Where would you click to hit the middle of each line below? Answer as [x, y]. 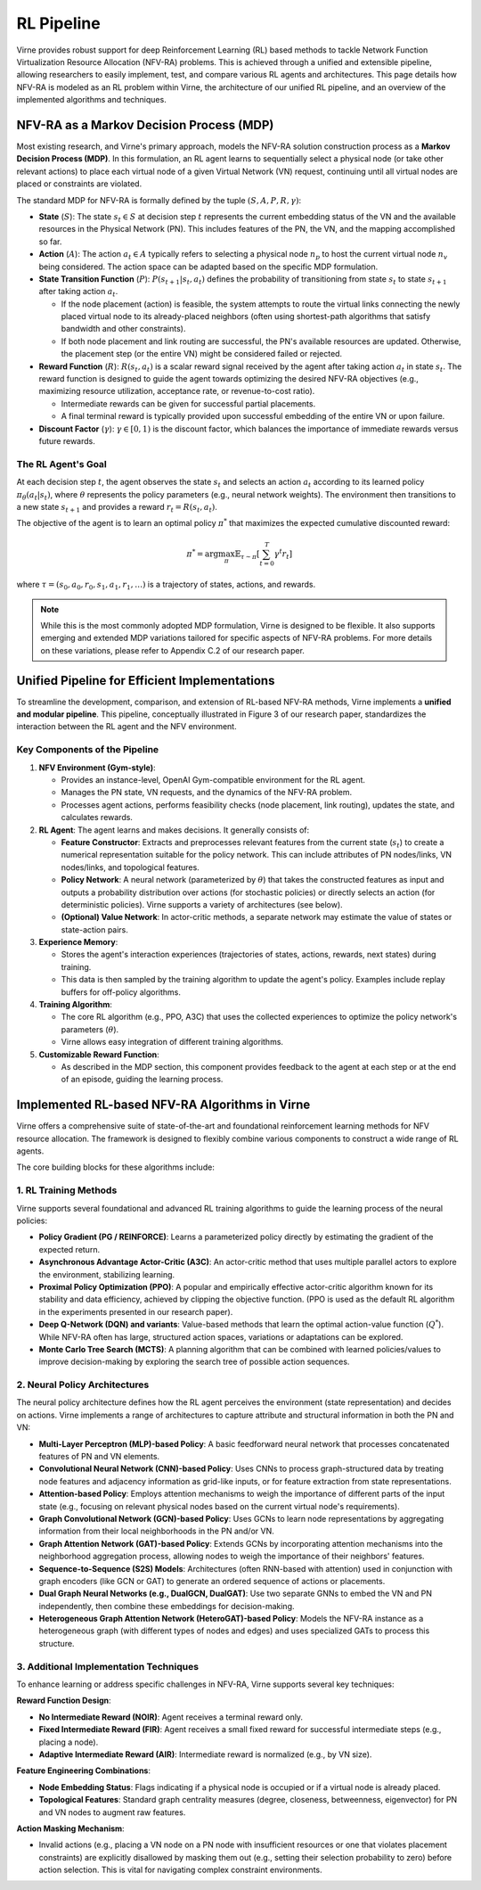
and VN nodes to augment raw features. [112, 1812]
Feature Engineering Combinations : [84, 1771]
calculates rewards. [97, 818]
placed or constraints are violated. [79, 184]
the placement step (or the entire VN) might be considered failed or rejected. [202, 354]
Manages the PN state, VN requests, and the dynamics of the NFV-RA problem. [207, 793]
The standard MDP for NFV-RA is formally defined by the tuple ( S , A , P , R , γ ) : [159, 200]
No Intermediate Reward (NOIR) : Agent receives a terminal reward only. [171, 1717]
